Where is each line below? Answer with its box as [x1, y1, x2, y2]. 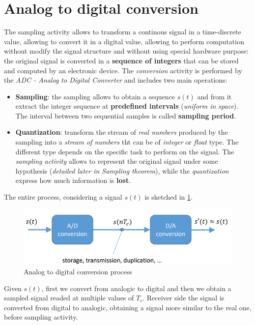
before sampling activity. [4, 312, 78, 322]
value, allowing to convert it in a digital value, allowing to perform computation [4, 36, 244, 46]
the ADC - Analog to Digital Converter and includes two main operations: [4, 75, 227, 85]
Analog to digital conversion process [24, 266, 132, 277]
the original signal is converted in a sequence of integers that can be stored [4, 55, 239, 65]
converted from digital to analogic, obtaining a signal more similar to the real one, [4, 302, 252, 312]
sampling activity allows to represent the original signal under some [15, 156, 218, 166]
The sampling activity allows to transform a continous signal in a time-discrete [4, 27, 241, 37]
